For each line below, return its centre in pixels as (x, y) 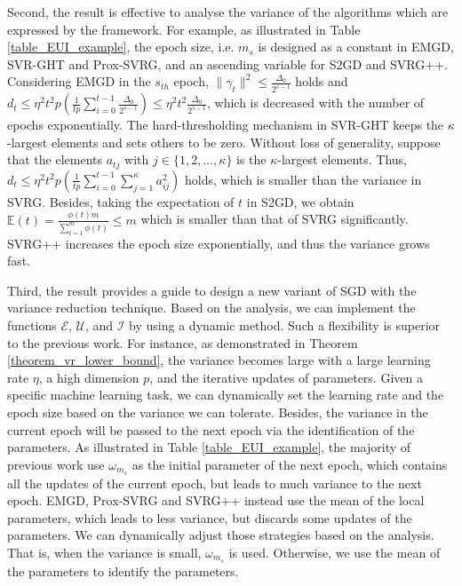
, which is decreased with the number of (316, 103)
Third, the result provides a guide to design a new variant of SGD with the (212, 290)
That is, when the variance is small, (104, 552)
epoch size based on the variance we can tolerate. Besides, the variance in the (218, 412)
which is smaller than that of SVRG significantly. (275, 219)
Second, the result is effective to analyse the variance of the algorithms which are (228, 12)
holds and (322, 81)
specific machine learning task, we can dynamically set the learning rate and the (226, 395)
